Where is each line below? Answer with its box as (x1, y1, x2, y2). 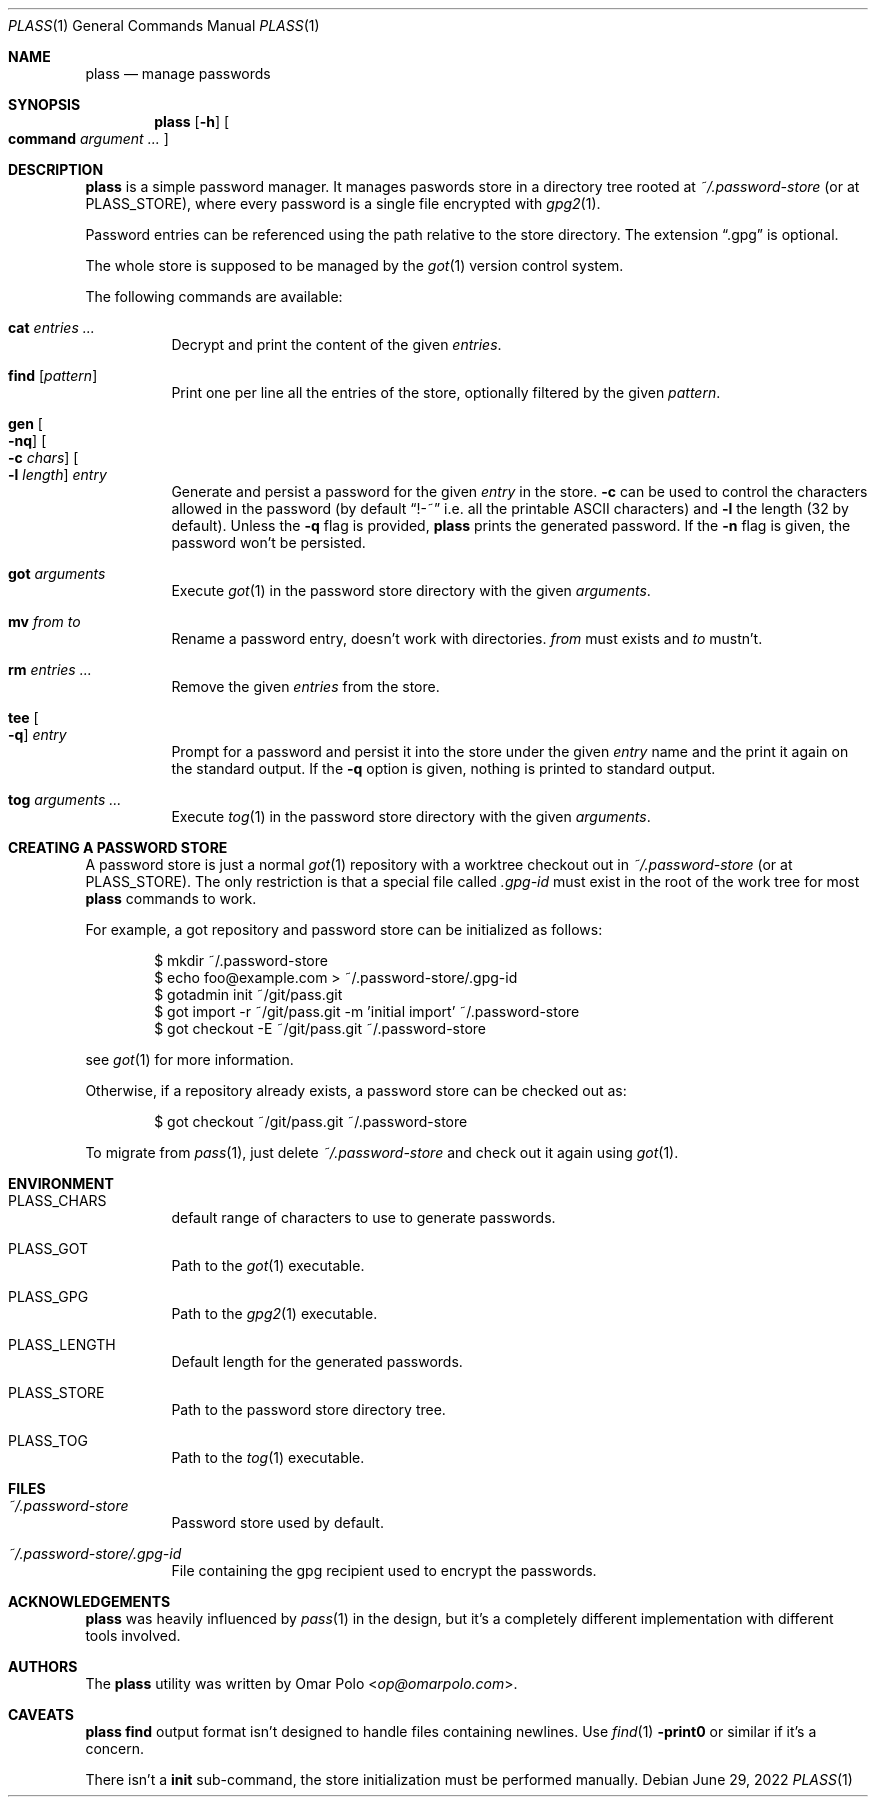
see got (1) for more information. (85, 1051, 294, 1068)
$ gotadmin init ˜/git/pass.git (154, 986, 343, 1003)
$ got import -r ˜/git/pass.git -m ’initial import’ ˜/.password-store (154, 1003, 580, 1020)
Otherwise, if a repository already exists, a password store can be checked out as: (85, 1082, 627, 1099)
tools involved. (85, 1627, 181, 1644)
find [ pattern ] (8, 367, 98, 384)
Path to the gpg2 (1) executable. (171, 1305, 378, 1322)
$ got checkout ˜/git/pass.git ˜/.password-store (154, 1113, 468, 1130)
